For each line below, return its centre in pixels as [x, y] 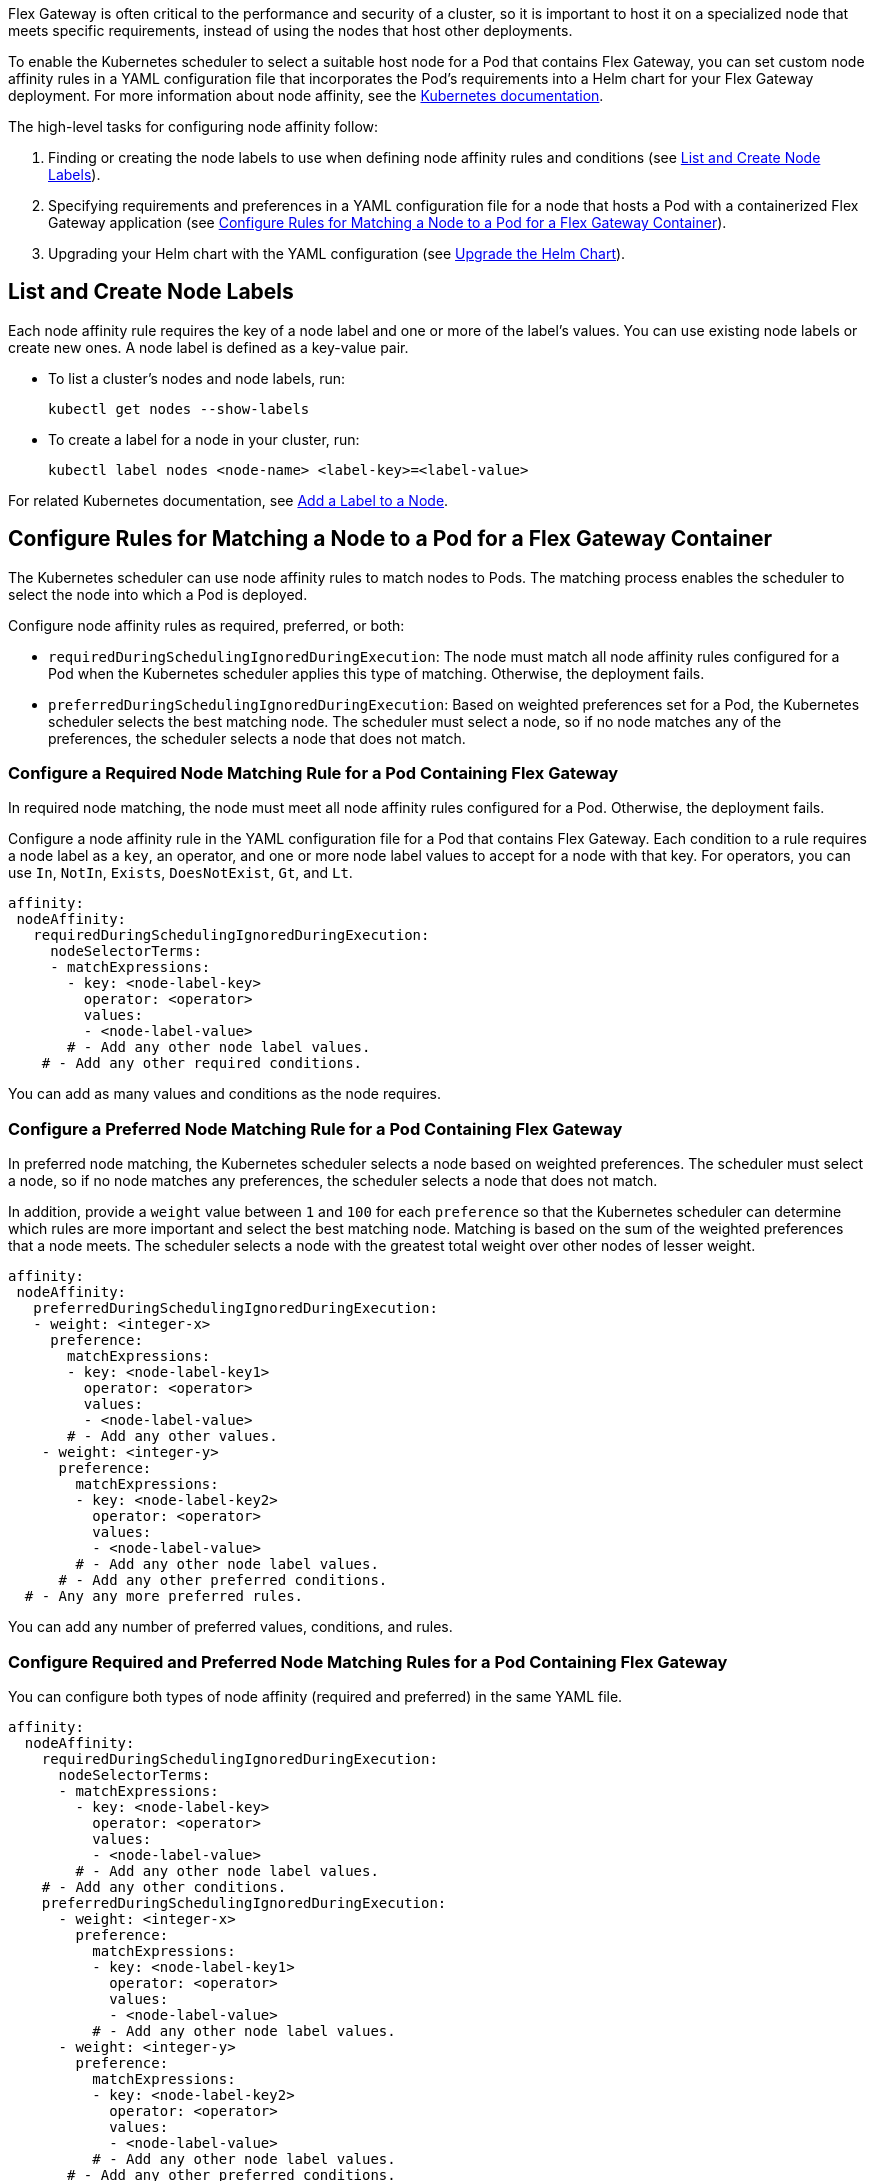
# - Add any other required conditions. [202, 1063]
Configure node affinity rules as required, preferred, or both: [206, 625]
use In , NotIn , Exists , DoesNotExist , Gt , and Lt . [180, 873]
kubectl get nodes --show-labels [179, 408]
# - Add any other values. [172, 1436]
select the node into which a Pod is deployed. [158, 594]
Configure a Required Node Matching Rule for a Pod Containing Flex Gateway [313, 773]
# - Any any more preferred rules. [164, 1596]
